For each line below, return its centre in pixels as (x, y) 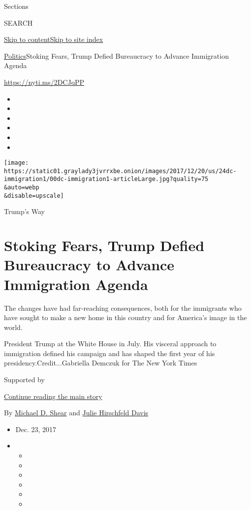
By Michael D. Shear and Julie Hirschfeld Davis (76, 413)
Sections (16, 6)
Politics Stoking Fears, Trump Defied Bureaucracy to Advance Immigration (116, 55)
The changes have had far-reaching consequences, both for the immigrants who (123, 308)
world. (13, 327)
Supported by (24, 380)
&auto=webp (22, 188)
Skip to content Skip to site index (54, 39)
